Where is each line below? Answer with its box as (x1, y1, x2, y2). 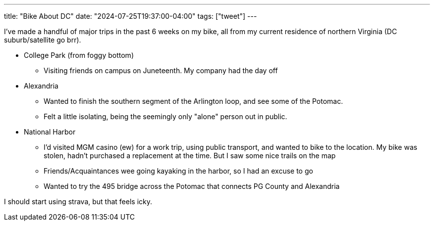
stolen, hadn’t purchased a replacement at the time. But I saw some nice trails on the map (44, 151, 336, 160)
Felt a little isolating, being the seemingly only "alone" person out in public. (44, 112, 287, 121)
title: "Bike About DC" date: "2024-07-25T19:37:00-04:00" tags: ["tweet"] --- (4, 12, 257, 20)
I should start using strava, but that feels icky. (4, 197, 153, 206)
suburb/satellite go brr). (4, 36, 81, 44)
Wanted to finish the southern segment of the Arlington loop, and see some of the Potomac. (44, 97, 343, 105)
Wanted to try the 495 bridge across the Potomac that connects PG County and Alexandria (44, 182, 340, 190)
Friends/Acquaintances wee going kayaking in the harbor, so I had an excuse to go (44, 167, 313, 175)
